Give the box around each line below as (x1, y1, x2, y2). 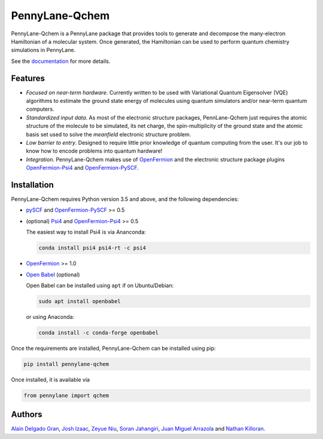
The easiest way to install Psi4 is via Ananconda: (26, 228, 147, 236)
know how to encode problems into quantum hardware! (26, 147, 163, 155)
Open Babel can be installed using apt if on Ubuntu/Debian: (26, 282, 174, 289)
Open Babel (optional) (26, 271, 80, 278)
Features (11, 73, 45, 83)
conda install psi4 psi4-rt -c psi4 (38, 245, 147, 251)
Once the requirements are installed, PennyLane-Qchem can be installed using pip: (11, 345, 216, 352)
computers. (26, 105, 54, 113)
